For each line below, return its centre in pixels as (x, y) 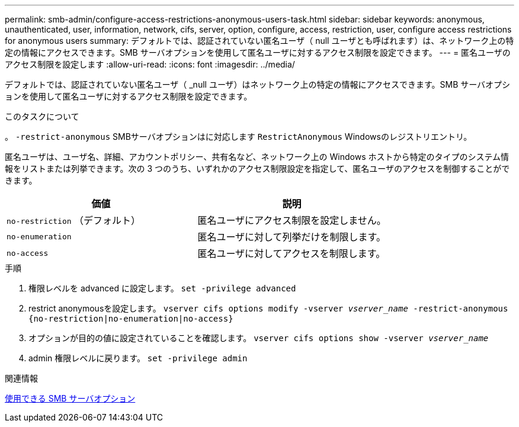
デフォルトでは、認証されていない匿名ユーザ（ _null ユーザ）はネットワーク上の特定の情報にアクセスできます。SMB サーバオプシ (258, 84)
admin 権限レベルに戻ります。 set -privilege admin (138, 358)
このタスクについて (42, 116)
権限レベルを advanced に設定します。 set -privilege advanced (162, 288)
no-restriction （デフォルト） (74, 220)
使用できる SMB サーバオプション (70, 398)
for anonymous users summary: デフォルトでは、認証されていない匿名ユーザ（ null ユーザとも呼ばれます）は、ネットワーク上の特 (259, 41)
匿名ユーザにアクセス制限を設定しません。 (292, 220)
